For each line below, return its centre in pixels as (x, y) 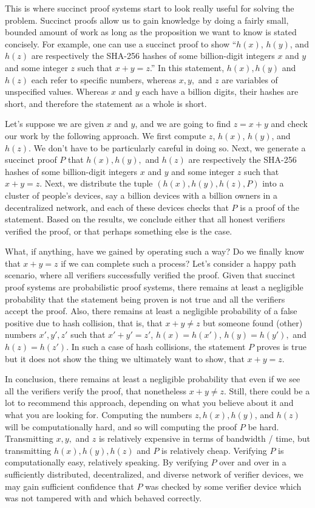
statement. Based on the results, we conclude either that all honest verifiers (145, 219)
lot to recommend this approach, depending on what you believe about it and (149, 403)
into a (273, 183)
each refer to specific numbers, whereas (104, 79)
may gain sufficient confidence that (69, 486)
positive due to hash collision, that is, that (84, 322)
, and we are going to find (183, 124)
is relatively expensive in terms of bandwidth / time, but (204, 438)
